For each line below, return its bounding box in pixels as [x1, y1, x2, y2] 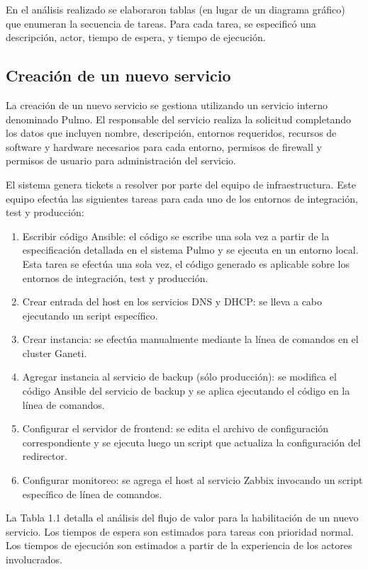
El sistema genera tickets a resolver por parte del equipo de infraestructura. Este [6, 176, 356, 191]
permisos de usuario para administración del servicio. [6, 153, 236, 168]
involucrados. [6, 552, 62, 567]
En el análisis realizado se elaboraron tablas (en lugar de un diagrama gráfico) [6, 2, 345, 16]
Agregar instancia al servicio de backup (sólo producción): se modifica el [22, 369, 337, 384]
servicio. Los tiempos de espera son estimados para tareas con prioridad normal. [6, 524, 354, 539]
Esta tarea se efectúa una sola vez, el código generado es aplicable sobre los [22, 256, 350, 271]
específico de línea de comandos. [22, 486, 162, 501]
